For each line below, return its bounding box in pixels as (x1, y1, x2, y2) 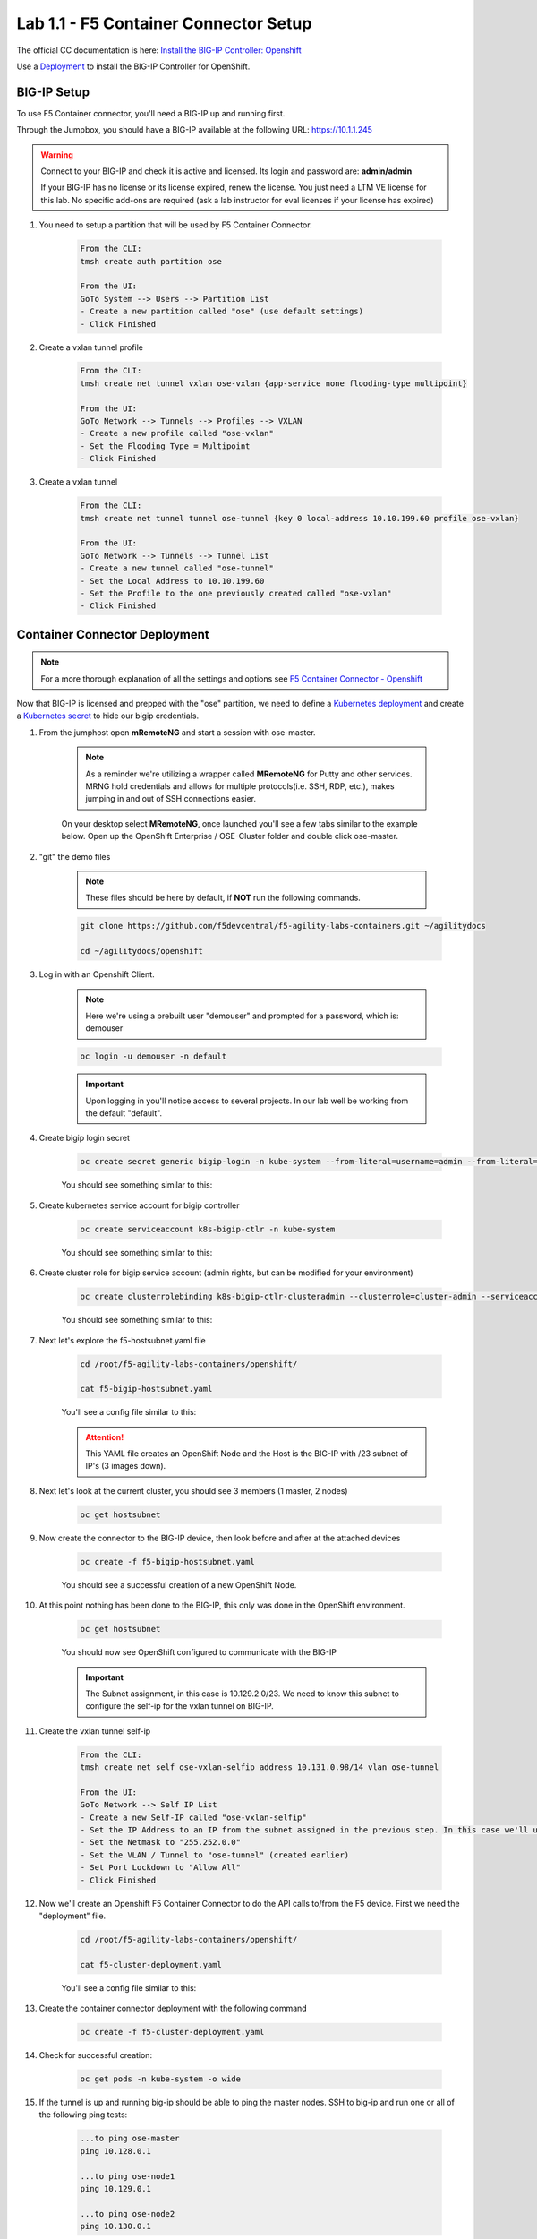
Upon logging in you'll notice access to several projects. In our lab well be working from (85, 1095, 409, 1106)
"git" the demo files (38, 851, 111, 862)
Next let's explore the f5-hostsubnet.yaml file (38, 1334, 206, 1345)
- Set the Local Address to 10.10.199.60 (80, 576, 265, 586)
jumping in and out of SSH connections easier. (85, 794, 257, 804)
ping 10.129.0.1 (80, 2183, 152, 2193)
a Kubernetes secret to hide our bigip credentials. (16, 710, 200, 721)
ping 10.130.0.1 (80, 2221, 152, 2232)
